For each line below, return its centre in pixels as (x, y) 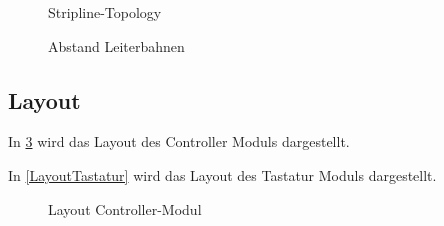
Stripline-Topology (105, 12)
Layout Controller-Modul (125, 208)
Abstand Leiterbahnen (116, 45)
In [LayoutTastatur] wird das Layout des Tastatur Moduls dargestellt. (222, 174)
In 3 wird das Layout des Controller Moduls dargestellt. (179, 141)
